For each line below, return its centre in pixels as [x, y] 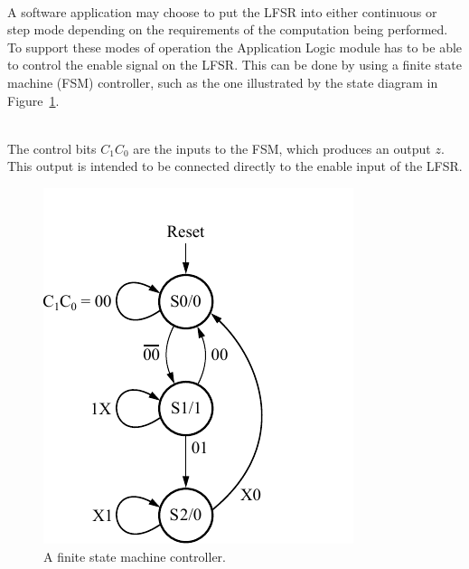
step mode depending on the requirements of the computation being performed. [228, 29]
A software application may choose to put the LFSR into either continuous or [222, 11]
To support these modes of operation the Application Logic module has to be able [235, 47]
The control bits [52, 148]
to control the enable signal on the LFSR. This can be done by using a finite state [234, 65]
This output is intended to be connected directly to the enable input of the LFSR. [235, 166]
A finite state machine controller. [135, 556]
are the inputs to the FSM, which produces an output [282, 148]
